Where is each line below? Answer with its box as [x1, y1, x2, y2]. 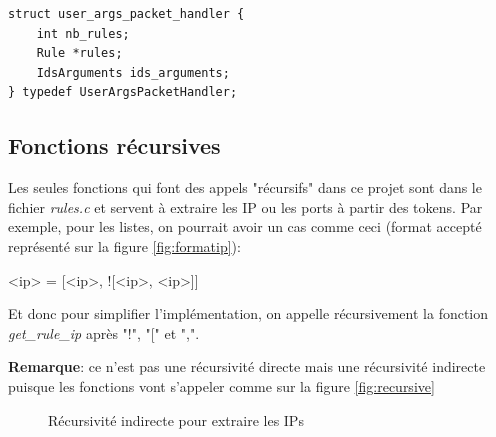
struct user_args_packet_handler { [8, 7, 245, 21]
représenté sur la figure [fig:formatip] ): [8, 235, 241, 256]
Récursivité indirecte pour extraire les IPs [48, 409, 304, 430]
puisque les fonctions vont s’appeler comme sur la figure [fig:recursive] [8, 375, 435, 396]
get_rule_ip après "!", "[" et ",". [8, 322, 200, 343]
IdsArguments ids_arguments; [36, 65, 230, 80]
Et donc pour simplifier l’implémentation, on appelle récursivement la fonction [8, 303, 489, 324]
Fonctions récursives [8, 130, 221, 161]
